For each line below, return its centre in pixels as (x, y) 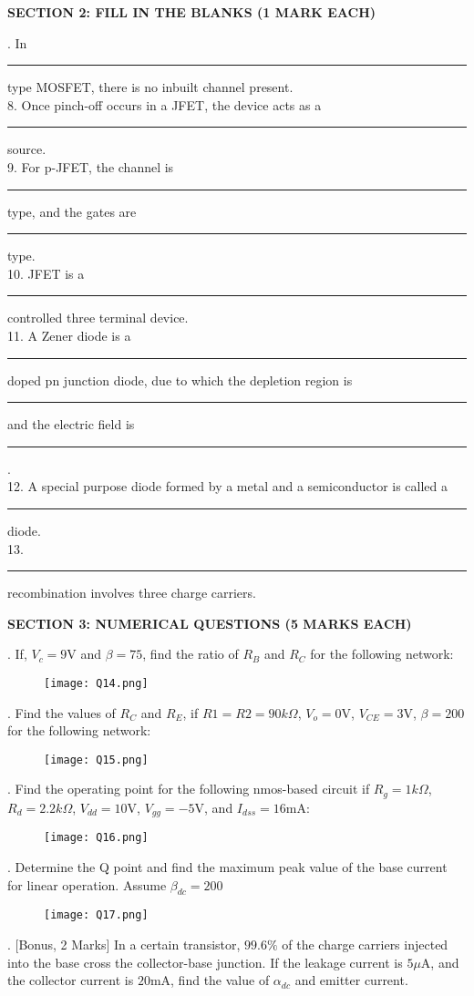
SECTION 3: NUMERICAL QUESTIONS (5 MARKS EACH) (210, 623)
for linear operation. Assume (87, 884)
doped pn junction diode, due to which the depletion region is (180, 380)
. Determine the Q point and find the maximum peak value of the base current (227, 866)
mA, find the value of (210, 980)
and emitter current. (351, 980)
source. (27, 149)
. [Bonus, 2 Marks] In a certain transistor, (124, 944)
